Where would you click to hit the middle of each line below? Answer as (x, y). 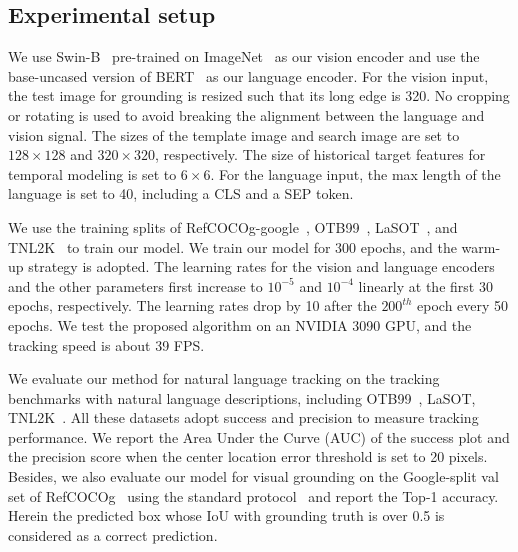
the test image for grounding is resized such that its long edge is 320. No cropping (259, 95)
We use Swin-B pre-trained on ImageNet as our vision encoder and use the (244, 56)
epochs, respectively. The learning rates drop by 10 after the (192, 305)
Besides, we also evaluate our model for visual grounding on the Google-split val (253, 476)
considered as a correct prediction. (113, 534)
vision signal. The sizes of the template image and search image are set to (234, 134)
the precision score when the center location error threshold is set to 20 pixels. (248, 456)
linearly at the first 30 (425, 285)
